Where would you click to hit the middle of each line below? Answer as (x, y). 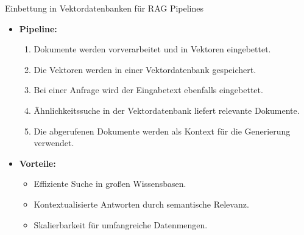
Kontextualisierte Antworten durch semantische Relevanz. (141, 204)
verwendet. (54, 143)
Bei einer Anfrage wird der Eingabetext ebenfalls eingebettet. (148, 90)
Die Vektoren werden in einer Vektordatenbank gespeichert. (145, 69)
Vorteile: (37, 163)
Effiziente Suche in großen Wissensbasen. (110, 184)
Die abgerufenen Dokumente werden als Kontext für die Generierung (162, 131)
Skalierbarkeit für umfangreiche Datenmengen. (121, 224)
